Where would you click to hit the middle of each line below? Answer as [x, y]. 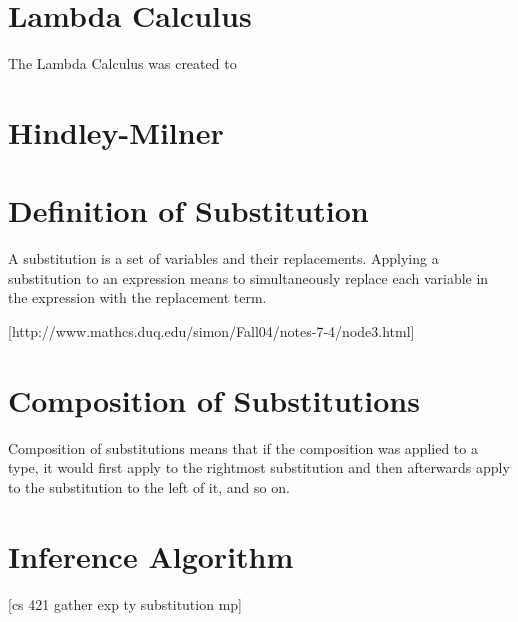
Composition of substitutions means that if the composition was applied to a [243, 447]
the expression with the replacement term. [137, 297]
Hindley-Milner [116, 131]
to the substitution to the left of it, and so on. [149, 486]
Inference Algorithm [151, 555]
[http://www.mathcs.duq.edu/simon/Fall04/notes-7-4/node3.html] [211, 331]
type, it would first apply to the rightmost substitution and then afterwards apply [259, 467]
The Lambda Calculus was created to [122, 63]
